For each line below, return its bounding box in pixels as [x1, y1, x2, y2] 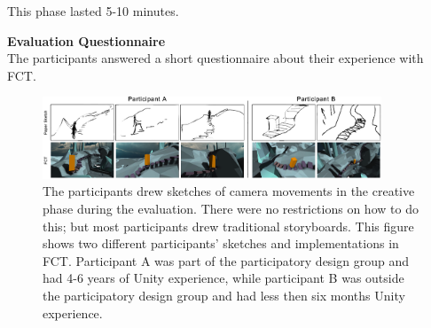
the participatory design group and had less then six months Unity [43, 286, 405, 305]
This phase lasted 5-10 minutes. [7, 2, 179, 20]
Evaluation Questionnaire [7, 31, 166, 50]
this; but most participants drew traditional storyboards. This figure [43, 216, 414, 235]
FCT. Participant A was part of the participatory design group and [43, 251, 409, 269]
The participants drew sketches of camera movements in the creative [43, 182, 415, 200]
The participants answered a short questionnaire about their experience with [7, 49, 424, 67]
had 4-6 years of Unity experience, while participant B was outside [43, 269, 404, 287]
